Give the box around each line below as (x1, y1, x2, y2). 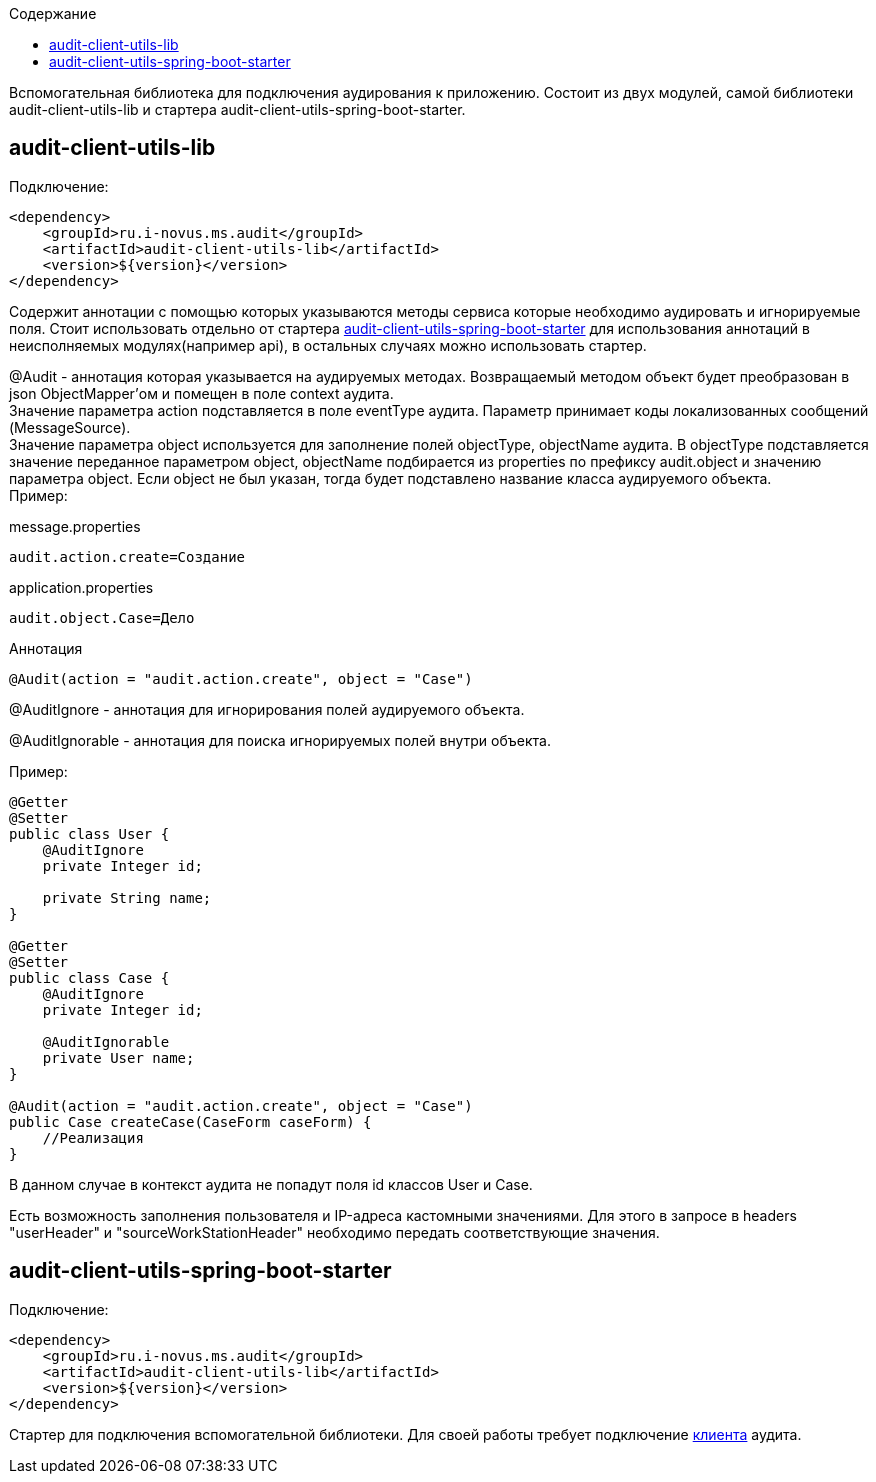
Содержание (9, 5, 97, 22)
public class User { (9, 825, 170, 842)
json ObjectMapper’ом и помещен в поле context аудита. (9, 384, 394, 402)
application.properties (9, 578, 154, 596)
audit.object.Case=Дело (9, 609, 195, 626)
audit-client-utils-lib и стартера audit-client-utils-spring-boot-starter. (9, 101, 466, 118)
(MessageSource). (9, 418, 131, 436)
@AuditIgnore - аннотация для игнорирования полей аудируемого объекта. (9, 700, 525, 718)
